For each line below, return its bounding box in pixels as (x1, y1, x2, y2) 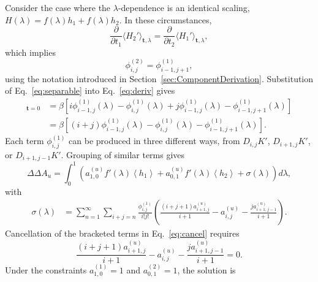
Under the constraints (5, 264, 87, 276)
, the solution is (177, 264, 236, 276)
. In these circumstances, (119, 13, 212, 26)
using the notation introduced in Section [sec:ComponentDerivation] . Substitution (5, 72, 314, 85)
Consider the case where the (5, 1, 111, 13)
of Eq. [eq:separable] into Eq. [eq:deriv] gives (5, 84, 175, 97)
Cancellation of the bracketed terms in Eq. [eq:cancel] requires (5, 227, 240, 240)
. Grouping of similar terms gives (61, 148, 185, 161)
